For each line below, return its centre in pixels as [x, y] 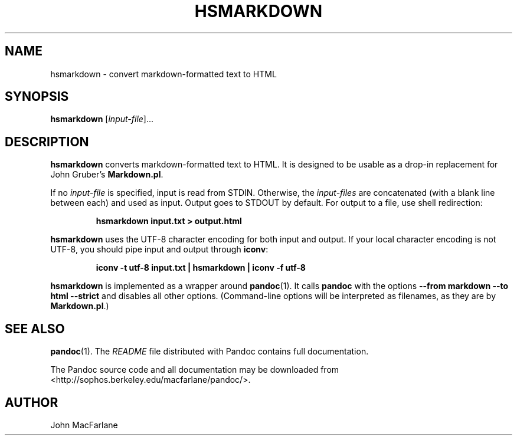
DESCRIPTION [47, 142]
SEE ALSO [35, 329]
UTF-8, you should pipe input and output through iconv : [159, 249]
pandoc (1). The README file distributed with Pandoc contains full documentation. [210, 352]
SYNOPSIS [37, 97]
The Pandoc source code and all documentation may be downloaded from [195, 370]
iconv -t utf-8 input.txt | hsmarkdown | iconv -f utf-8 [201, 268]
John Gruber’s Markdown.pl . [107, 175]
